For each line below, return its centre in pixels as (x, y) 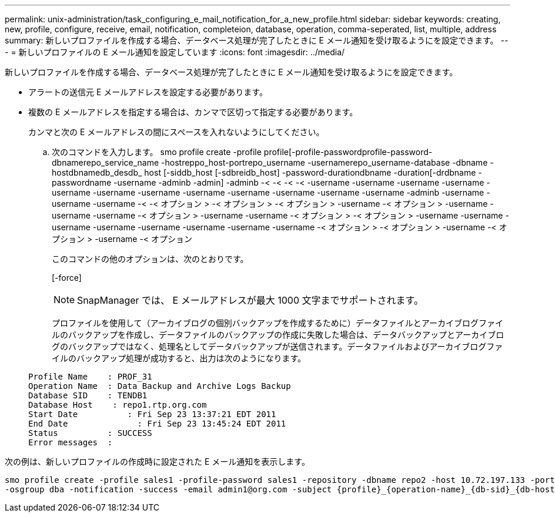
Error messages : (71, 442)
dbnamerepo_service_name (106, 162)
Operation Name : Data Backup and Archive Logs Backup (160, 386)
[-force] (67, 278)
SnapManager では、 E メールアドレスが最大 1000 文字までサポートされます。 (250, 300)
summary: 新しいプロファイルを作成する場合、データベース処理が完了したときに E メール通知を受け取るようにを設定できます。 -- (257, 40)
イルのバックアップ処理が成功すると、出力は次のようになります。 (179, 358)
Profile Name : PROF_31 (90, 377)
